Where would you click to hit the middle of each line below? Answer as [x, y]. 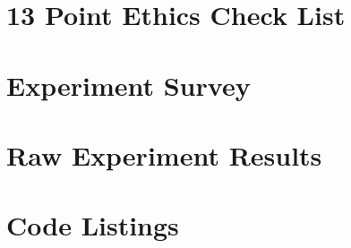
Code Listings [93, 225]
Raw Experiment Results [164, 154]
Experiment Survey [128, 85]
